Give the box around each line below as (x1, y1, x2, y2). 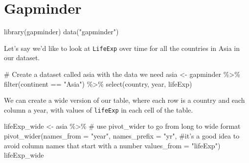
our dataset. (4, 52, 40, 63)
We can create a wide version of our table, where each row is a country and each (4, 95, 245, 105)
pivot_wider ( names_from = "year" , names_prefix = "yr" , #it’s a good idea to (4, 131, 240, 140)
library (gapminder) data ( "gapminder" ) (4, 26, 119, 37)
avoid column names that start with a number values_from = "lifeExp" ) (4, 140, 221, 150)
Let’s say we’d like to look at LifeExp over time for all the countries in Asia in (4, 43, 240, 53)
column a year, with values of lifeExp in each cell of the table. (4, 104, 193, 115)
